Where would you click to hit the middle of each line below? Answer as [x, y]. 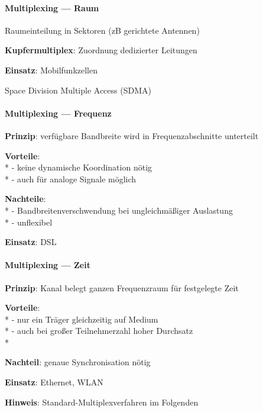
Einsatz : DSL [31, 242]
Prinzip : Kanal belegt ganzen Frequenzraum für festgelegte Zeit [122, 287]
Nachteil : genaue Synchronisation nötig [78, 362]
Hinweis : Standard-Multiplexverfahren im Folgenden [102, 402]
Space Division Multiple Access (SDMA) [78, 90]
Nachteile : [25, 199]
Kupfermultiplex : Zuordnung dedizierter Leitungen [101, 50]
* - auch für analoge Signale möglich [71, 178]
